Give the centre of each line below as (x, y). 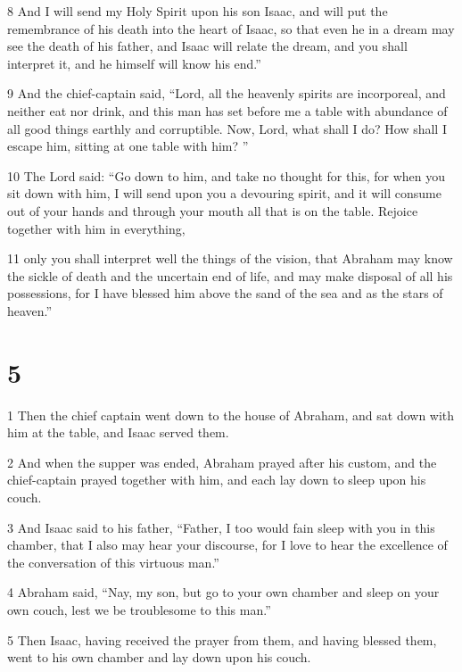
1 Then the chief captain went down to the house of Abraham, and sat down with (231, 415)
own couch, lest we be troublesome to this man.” (139, 609)
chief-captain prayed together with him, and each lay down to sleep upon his (217, 480)
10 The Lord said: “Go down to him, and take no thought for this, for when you (226, 175)
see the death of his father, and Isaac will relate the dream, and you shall (207, 46)
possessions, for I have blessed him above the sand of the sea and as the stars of (225, 293)
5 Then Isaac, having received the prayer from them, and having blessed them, (222, 639)
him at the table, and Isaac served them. (118, 432)
